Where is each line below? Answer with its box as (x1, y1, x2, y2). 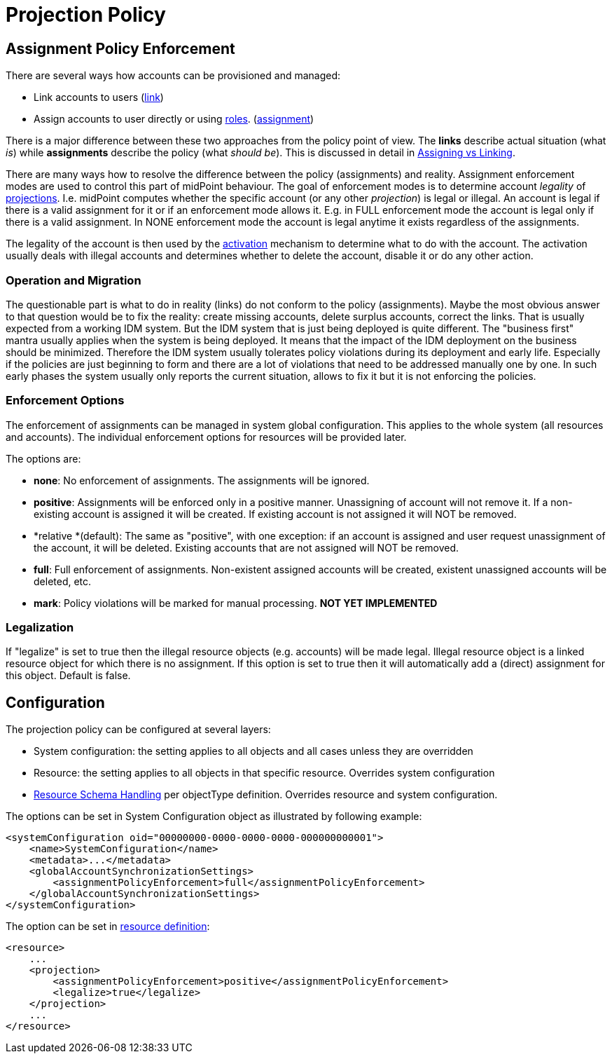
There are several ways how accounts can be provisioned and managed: (6, 69, 341, 82)
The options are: (6, 452, 81, 465)
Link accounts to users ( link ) (34, 91, 164, 104)
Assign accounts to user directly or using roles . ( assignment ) (34, 113, 314, 125)
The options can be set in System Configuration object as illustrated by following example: (6, 810, 422, 823)
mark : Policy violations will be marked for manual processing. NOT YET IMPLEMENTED (34, 596, 438, 609)
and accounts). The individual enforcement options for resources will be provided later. (6, 430, 407, 443)
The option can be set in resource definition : (6, 920, 210, 933)
